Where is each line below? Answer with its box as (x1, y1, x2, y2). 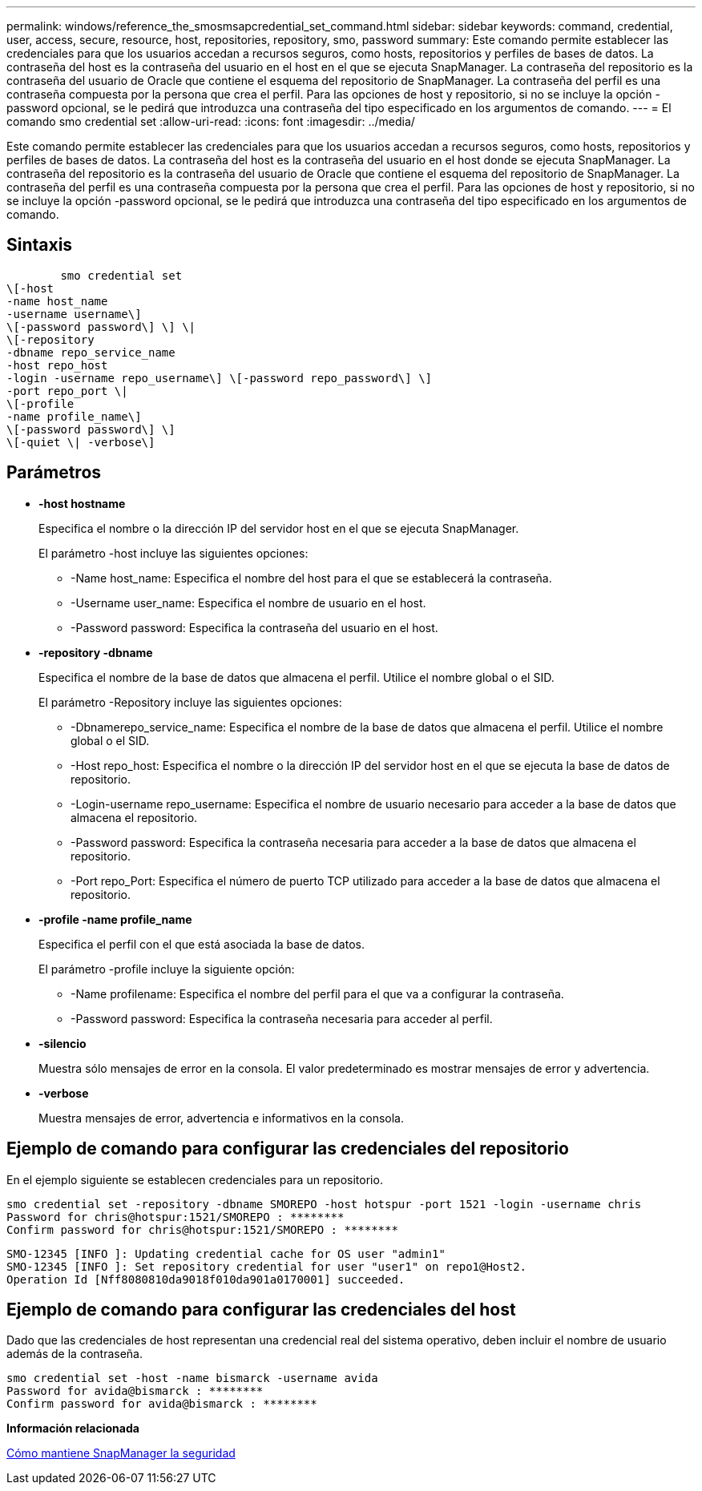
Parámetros (6, 462, 102, 483)
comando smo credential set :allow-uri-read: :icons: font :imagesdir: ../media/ (6, 115, 415, 128)
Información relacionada (6, 1421, 139, 1436)
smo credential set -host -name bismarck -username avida (6, 1372, 378, 1385)
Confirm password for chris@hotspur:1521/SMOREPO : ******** (6, 1223, 398, 1236)
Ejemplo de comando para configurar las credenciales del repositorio (6, 1138, 569, 1159)
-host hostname (38, 496, 126, 510)
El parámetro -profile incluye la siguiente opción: (38, 961, 295, 976)
